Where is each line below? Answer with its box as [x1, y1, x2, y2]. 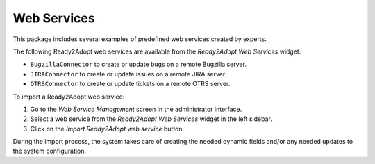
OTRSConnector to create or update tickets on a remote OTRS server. [30, 80, 231, 88]
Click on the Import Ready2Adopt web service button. [30, 124, 185, 133]
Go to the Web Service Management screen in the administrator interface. [30, 105, 242, 113]
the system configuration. [12, 147, 87, 156]
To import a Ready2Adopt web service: [12, 92, 125, 101]
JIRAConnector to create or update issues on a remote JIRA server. [30, 69, 227, 78]
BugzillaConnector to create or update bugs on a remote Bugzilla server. [30, 60, 247, 69]
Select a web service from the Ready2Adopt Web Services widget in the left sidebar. [30, 115, 272, 123]
